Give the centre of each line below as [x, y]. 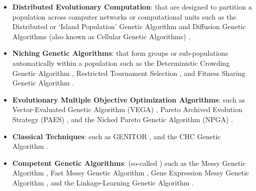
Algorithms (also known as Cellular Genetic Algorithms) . [101, 36]
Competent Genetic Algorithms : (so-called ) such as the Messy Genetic [129, 163]
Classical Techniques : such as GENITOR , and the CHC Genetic [116, 136]
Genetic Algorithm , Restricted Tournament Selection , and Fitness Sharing [129, 73]
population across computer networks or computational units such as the [124, 16]
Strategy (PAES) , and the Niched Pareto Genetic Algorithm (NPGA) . [123, 119]
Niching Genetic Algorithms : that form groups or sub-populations [120, 53]
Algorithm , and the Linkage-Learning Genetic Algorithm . [103, 182]
